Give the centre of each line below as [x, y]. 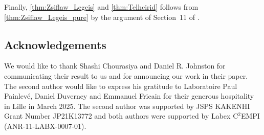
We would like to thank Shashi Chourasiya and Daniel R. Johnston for [115, 66]
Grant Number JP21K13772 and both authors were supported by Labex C [121, 116]
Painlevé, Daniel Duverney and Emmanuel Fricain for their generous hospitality [129, 96]
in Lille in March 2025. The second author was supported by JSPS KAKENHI [127, 106]
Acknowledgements [55, 44]
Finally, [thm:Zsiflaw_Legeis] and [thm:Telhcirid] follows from [101, 7]
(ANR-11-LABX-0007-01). [45, 126]
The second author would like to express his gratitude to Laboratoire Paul [121, 86]
